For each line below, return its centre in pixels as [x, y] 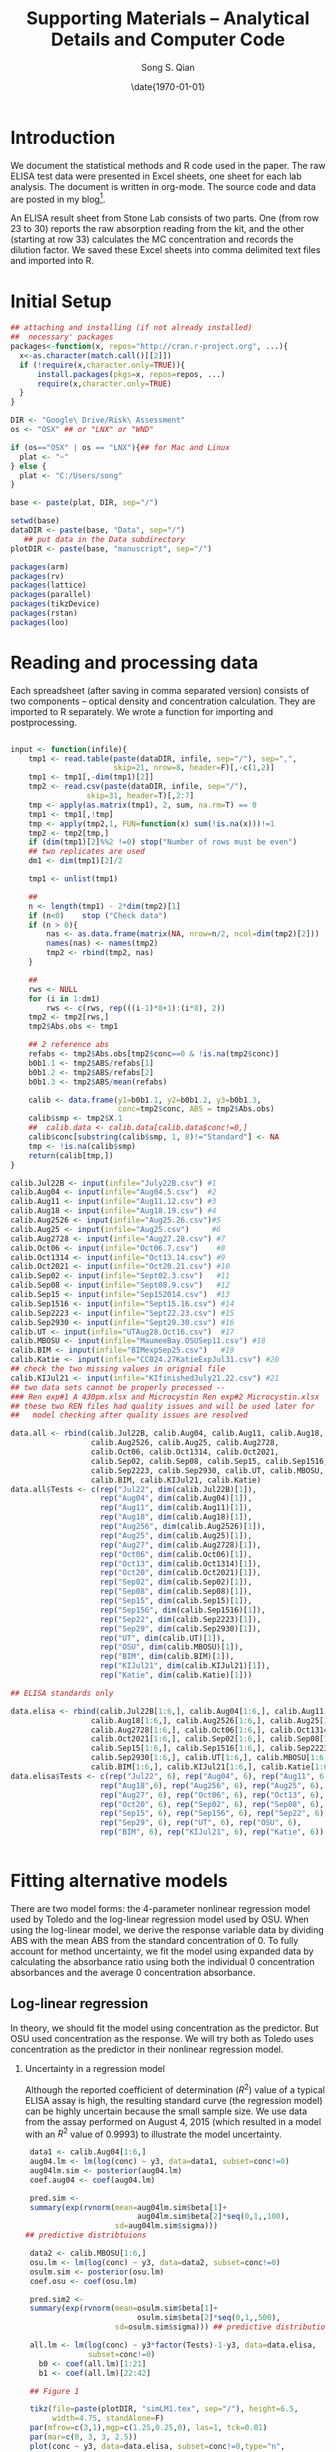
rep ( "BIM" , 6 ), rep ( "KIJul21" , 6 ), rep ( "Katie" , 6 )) [212, 1832]
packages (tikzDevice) [55, 604]
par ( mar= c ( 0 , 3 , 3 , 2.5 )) [83, 2437]
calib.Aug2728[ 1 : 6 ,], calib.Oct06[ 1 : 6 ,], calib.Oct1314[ [211, 1730]
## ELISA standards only [62, 1693]
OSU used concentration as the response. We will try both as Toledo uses [162, 2038]
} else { [28, 466]
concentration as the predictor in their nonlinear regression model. [147, 2049]
